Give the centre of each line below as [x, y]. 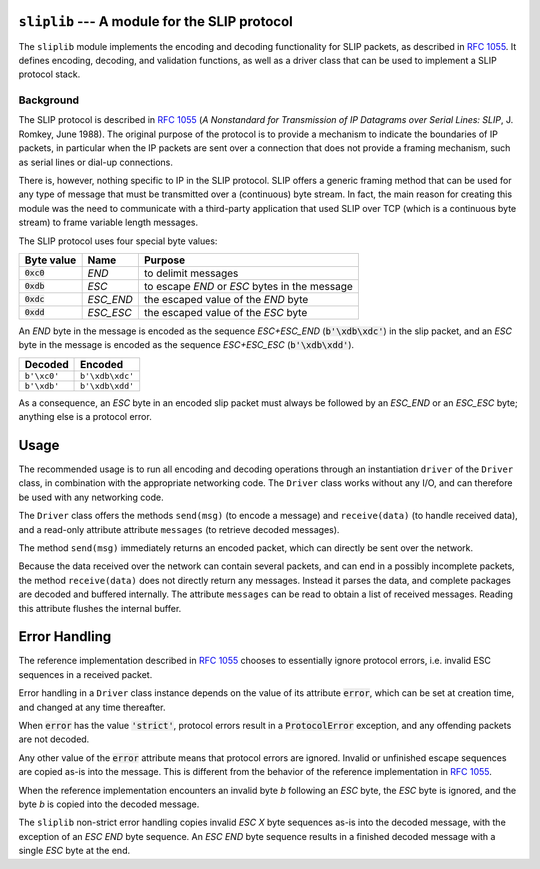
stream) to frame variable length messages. [108, 222]
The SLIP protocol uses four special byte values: [118, 241]
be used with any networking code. [91, 497]
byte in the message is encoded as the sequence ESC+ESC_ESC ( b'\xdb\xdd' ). [186, 345]
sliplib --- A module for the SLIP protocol [156, 21]
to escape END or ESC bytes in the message [248, 286]
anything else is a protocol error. [85, 417]
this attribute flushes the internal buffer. [100, 608]
